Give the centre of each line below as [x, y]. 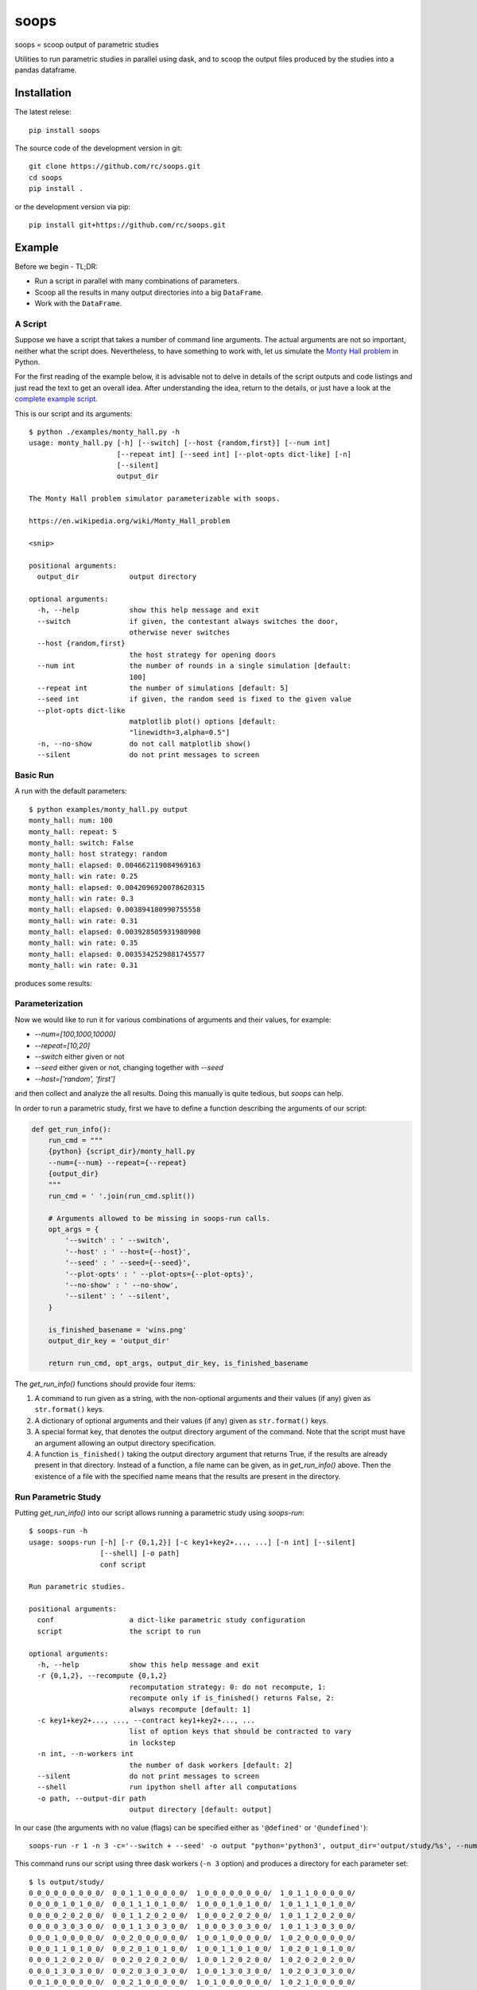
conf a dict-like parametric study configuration [171, 1620]
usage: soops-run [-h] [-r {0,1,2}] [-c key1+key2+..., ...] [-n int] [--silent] [192, 1542]
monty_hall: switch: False [81, 843]
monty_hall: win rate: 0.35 [83, 943]
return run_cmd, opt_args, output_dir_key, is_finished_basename [178, 1363]
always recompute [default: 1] [190, 1709]
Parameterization [49, 1004]
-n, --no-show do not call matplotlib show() [144, 743]
